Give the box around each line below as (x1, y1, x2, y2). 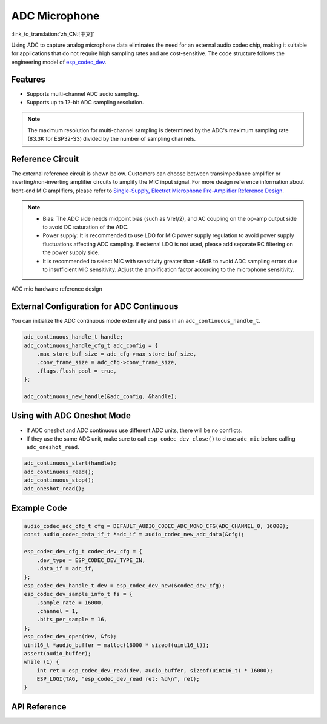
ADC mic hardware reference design (11, 285, 102, 293)
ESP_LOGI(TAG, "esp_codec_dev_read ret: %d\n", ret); (36, 675, 200, 683)
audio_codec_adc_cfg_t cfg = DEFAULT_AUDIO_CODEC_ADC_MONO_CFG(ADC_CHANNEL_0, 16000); (24, 523, 289, 530)
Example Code (11, 502, 67, 513)
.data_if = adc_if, (36, 565, 95, 572)
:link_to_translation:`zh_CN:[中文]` (11, 30, 95, 38)
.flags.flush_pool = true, (36, 367, 117, 374)
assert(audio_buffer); (24, 650, 91, 657)
